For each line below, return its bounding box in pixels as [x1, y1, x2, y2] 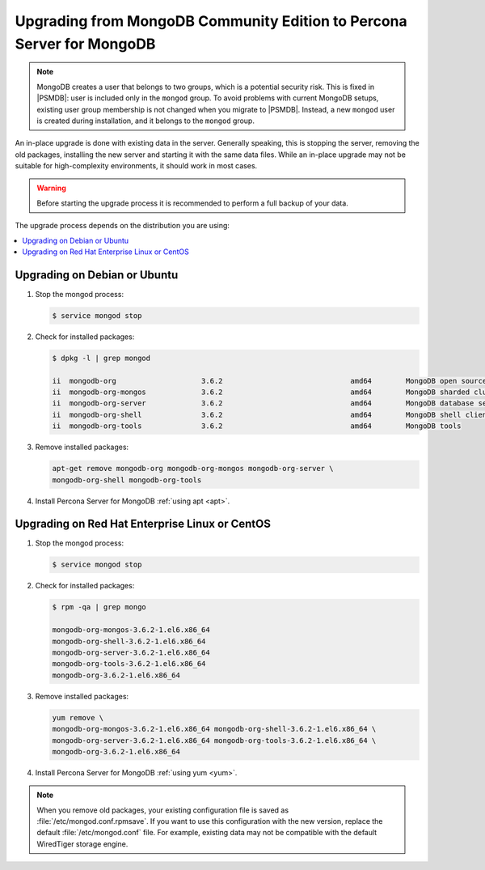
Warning [36, 183, 66, 193]
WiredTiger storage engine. [36, 838, 129, 849]
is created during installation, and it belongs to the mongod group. [36, 116, 255, 125]
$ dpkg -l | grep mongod [52, 353, 151, 363]
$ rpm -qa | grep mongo [52, 603, 147, 612]
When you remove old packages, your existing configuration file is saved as [36, 805, 289, 815]
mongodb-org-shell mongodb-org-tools [52, 475, 202, 485]
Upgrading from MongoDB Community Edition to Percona [15, 12, 407, 30]
